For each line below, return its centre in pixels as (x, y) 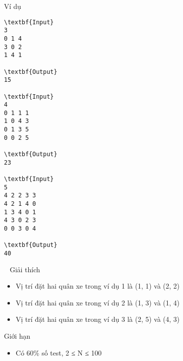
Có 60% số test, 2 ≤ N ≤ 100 (59, 352)
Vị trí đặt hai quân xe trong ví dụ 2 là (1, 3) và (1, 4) (98, 302)
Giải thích (25, 269)
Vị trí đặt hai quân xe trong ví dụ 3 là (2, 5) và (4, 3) (98, 319)
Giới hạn (17, 336)
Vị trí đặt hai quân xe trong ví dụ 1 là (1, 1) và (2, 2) (98, 286)
